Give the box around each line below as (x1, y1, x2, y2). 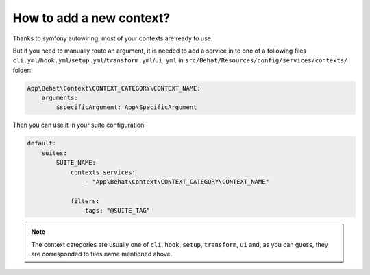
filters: (70, 197, 100, 205)
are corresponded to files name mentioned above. (31, 250, 173, 258)
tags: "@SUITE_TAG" (84, 206, 151, 215)
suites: (41, 149, 68, 157)
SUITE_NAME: (56, 158, 96, 167)
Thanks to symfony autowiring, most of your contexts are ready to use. (12, 34, 213, 43)
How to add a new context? (12, 10, 171, 25)
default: (27, 139, 57, 147)
